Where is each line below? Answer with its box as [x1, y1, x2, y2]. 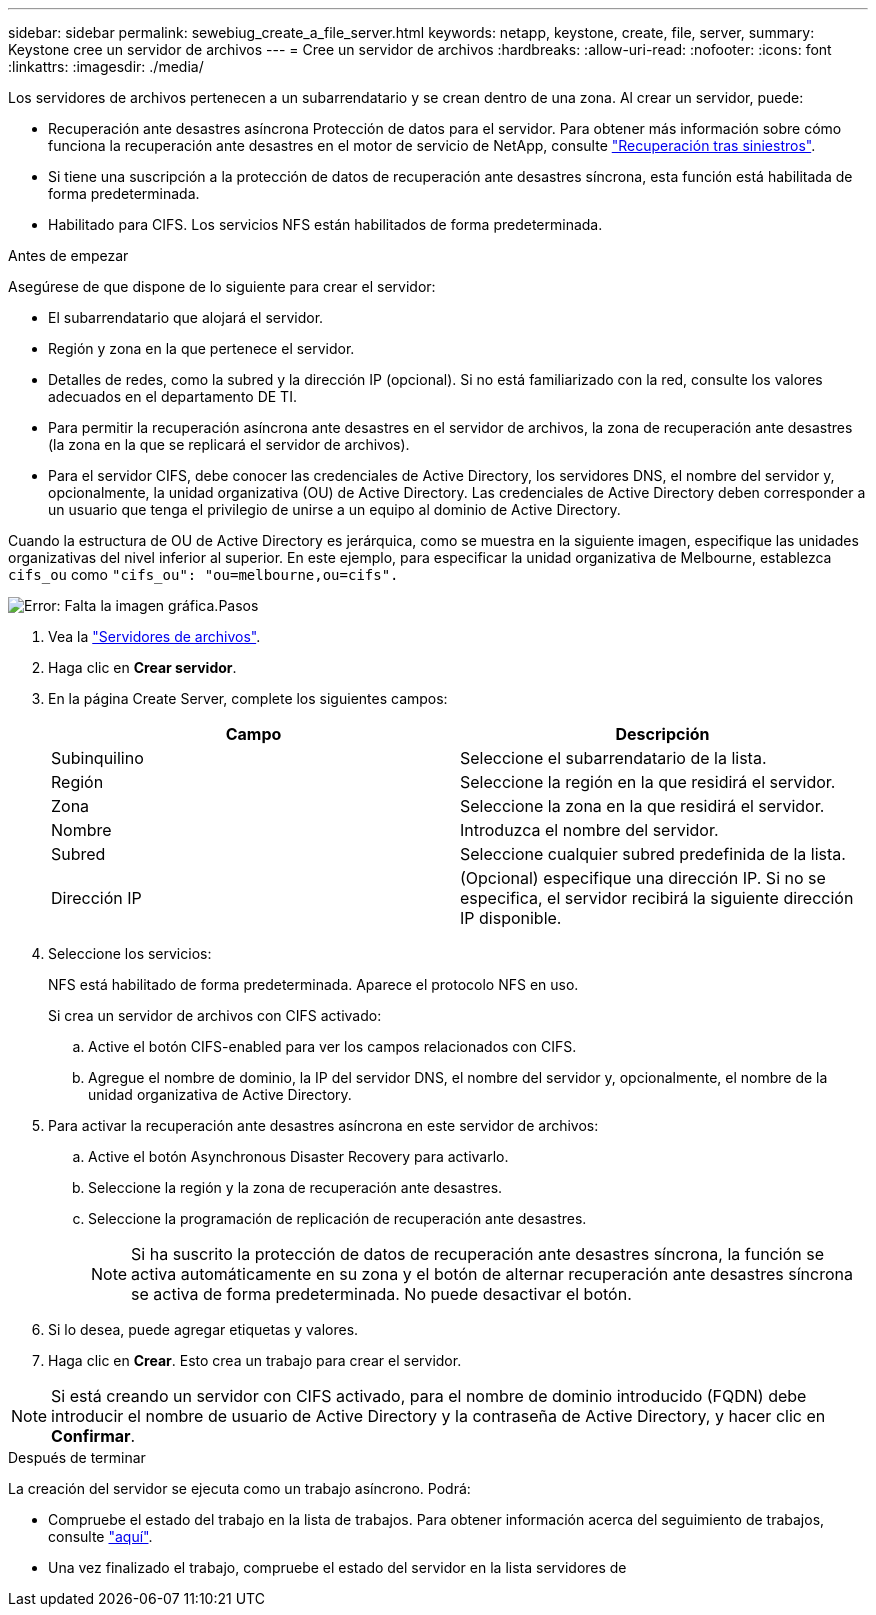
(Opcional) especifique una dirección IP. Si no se [460, 868, 826, 888]
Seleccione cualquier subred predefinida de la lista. [460, 844, 846, 864]
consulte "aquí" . [48, 1528, 153, 1545]
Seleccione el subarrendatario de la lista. [460, 748, 767, 768]
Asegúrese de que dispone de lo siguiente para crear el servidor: [8, 278, 436, 295]
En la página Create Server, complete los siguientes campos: [48, 690, 448, 707]
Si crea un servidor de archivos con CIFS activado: [48, 1007, 382, 1024]
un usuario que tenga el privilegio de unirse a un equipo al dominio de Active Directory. [48, 501, 621, 518]
